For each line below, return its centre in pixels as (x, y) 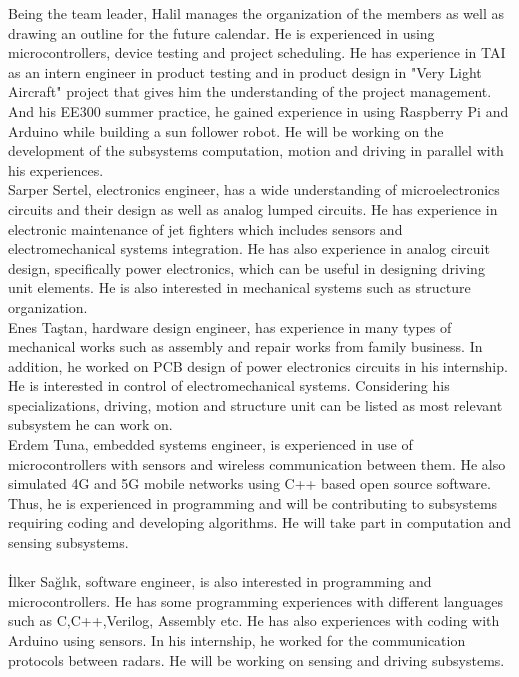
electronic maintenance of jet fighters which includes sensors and (205, 228)
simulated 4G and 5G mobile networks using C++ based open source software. (249, 483)
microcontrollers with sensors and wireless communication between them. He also (257, 463)
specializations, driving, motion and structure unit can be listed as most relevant (255, 404)
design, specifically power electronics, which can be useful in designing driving (246, 267)
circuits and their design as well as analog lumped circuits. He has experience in (253, 208)
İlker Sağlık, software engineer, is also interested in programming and (220, 581)
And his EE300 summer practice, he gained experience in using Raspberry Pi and (258, 110)
